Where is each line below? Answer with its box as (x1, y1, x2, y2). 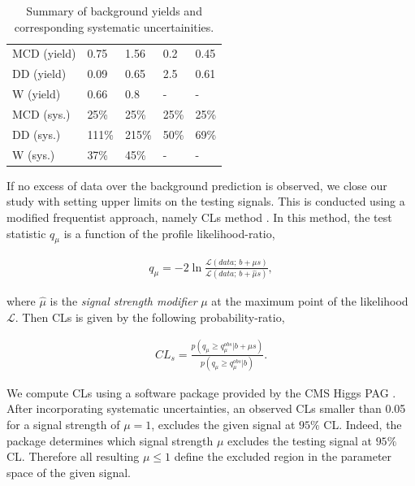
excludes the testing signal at (227, 432, 372, 449)
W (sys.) (12, 145, 55, 163)
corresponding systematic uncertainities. (14, 18, 214, 35)
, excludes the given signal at (151, 416, 296, 433)
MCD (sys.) (12, 105, 71, 122)
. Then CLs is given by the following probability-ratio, (15, 308, 285, 325)
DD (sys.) (12, 125, 61, 142)
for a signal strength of (6, 416, 120, 433)
